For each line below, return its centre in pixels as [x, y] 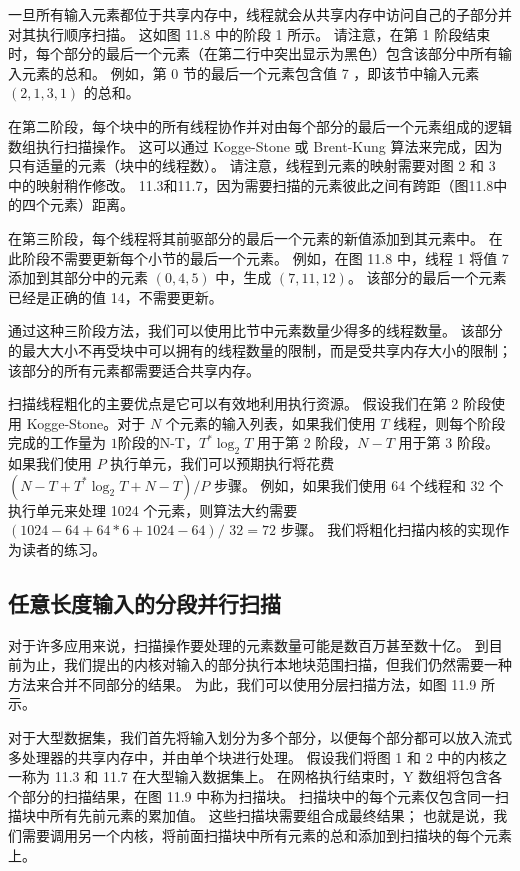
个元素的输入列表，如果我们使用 [270, 422]
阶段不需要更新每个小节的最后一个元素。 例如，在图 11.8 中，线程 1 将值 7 [265, 257]
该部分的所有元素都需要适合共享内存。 [134, 369]
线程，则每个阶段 [449, 422]
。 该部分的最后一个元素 [427, 277]
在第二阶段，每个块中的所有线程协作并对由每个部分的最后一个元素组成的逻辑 [260, 125]
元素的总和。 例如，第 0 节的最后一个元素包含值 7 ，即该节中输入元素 [250, 72]
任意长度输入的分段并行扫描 [144, 602]
